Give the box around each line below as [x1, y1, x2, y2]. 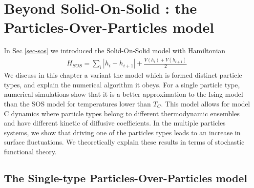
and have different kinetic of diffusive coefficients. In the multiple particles [4, 118, 226, 128]
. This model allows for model [161, 99, 250, 109]
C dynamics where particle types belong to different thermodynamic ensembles [4, 108, 240, 118]
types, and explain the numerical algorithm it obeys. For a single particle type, [4, 79, 240, 89]
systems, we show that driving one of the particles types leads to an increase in [4, 127, 241, 137]
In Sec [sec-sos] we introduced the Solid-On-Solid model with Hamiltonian [4, 45, 225, 56]
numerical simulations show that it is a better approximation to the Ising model [4, 89, 243, 99]
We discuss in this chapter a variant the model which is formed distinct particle [4, 70, 242, 80]
